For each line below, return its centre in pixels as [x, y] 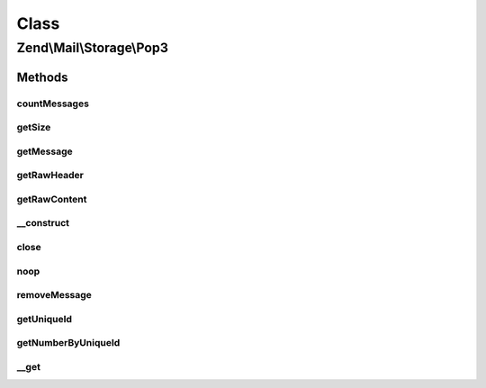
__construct [43, 223]
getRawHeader [50, 176]
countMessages [53, 104]
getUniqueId [44, 319]
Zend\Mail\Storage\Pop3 [92, 48]
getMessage [45, 151]
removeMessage [54, 295]
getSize [34, 128]
